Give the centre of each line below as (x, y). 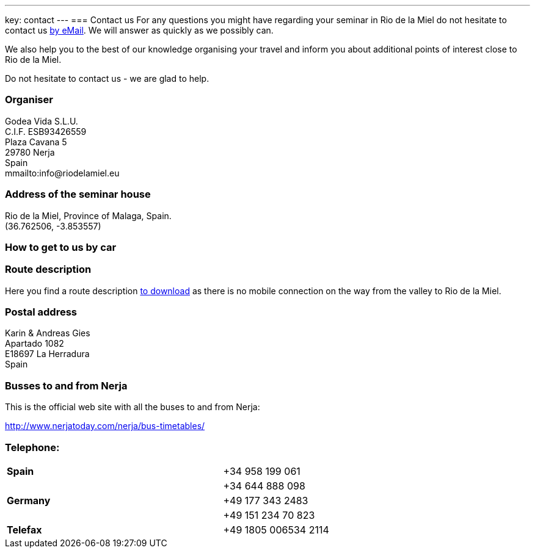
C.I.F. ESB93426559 (46, 131)
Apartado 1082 (35, 344)
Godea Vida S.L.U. (42, 121)
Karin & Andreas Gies (48, 333)
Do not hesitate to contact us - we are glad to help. (107, 78)
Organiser (29, 100)
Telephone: (32, 447)
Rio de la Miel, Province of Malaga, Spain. (88, 215)
